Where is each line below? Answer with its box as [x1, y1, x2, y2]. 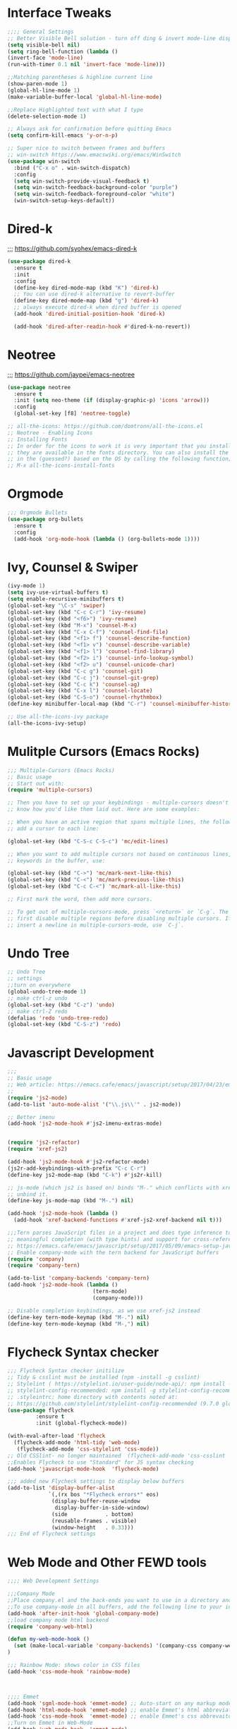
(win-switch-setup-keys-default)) [13, 197, 115, 204]
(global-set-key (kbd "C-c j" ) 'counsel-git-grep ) [7, 674, 159, 681]
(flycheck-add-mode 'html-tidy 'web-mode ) [13, 1439, 140, 1446]
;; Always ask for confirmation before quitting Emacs [7, 126, 172, 133]
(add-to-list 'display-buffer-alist [7, 1484, 115, 1492]
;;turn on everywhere [7, 982, 71, 989]
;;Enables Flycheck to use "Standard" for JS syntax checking [7, 1458, 194, 1466]
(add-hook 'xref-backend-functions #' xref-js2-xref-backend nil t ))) [13, 1216, 222, 1224]
